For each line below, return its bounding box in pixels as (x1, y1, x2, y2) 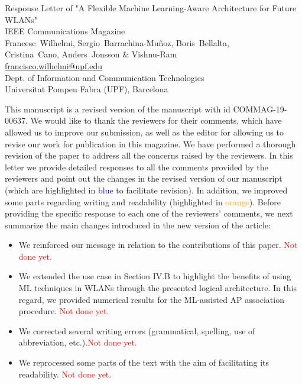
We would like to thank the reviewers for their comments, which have (30, 114, 282, 127)
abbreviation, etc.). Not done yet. (18, 336, 137, 348)
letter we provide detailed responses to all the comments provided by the (5, 160, 268, 173)
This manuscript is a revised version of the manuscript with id (5, 102, 230, 115)
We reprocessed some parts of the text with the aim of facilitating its (18, 356, 269, 369)
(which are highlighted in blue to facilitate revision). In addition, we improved (5, 183, 288, 196)
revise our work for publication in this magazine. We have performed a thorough (5, 137, 296, 150)
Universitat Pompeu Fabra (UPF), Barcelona (5, 83, 168, 95)
